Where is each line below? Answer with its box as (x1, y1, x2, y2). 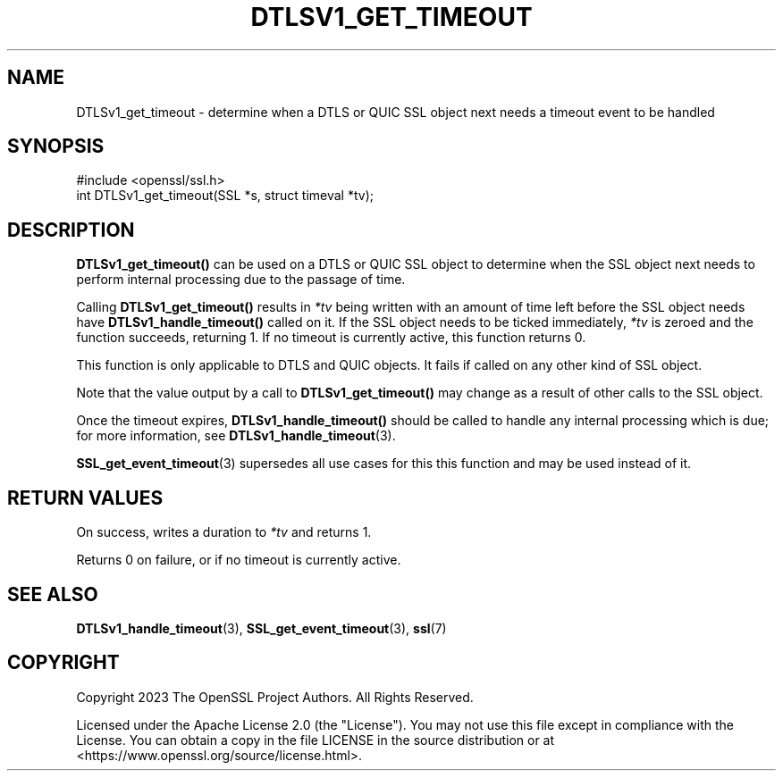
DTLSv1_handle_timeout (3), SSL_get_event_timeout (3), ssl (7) (76, 620, 447, 636)
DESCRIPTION (7, 218, 135, 241)
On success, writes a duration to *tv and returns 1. (76, 524, 372, 540)
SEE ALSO (7, 582, 98, 606)
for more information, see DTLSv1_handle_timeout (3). (76, 428, 396, 444)
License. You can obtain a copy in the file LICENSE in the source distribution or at (76, 732, 555, 748)
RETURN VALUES (7, 486, 164, 509)
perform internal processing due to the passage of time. (76, 272, 406, 288)
